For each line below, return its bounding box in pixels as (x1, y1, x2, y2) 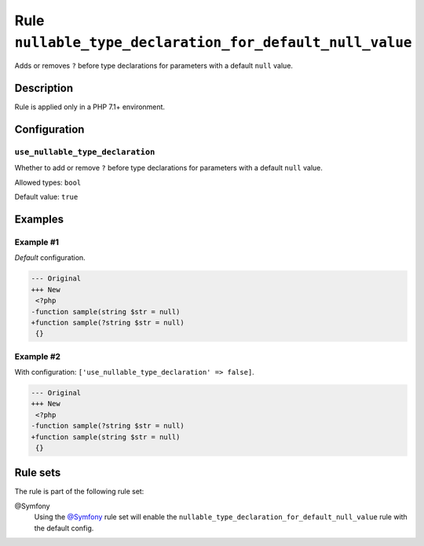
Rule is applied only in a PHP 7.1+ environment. (14, 102, 165, 112)
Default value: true (14, 192, 79, 202)
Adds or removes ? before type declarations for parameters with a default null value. (14, 61, 294, 71)
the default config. (34, 523, 94, 533)
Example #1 (14, 236, 59, 247)
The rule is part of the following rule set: (14, 487, 144, 497)
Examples (14, 213, 64, 225)
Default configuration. (14, 253, 86, 262)
